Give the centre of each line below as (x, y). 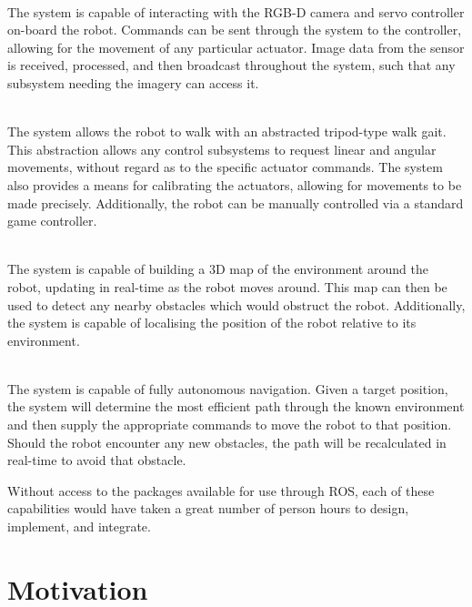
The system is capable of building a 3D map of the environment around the (218, 269)
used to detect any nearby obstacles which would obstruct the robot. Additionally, (236, 304)
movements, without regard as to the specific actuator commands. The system (225, 167)
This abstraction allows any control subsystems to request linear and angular (222, 149)
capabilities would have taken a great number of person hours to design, (208, 508)
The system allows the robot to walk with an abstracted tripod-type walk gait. (227, 132)
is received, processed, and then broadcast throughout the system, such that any (231, 65)
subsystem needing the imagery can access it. (133, 82)
